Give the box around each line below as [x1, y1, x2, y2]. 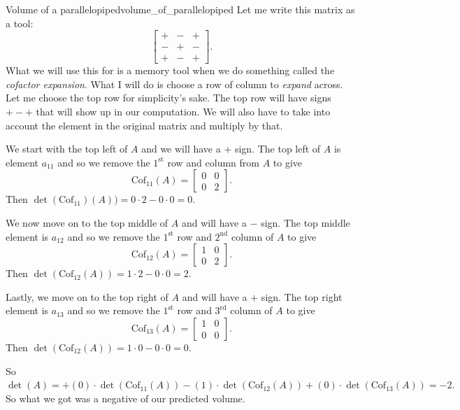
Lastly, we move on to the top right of [6, 289, 168, 304]
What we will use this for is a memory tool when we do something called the [6, 63, 335, 78]
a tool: [6, 15, 34, 30]
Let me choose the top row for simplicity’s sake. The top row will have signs [6, 90, 331, 105]
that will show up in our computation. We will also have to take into [36, 104, 331, 119]
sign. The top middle [261, 215, 350, 230]
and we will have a [141, 141, 221, 156]
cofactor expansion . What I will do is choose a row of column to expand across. [6, 76, 343, 91]
